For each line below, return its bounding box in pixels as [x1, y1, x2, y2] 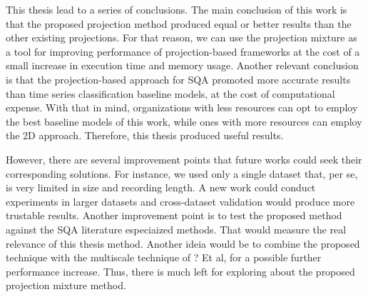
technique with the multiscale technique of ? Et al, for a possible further [6, 250, 322, 265]
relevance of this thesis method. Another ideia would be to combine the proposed [6, 236, 360, 251]
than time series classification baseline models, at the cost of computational [6, 86, 335, 101]
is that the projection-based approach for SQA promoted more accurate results [6, 71, 351, 86]
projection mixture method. [6, 278, 126, 293]
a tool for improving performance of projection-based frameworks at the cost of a [6, 44, 360, 59]
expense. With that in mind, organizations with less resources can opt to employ [6, 100, 358, 115]
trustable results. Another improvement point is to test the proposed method [6, 208, 342, 223]
